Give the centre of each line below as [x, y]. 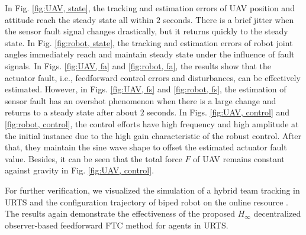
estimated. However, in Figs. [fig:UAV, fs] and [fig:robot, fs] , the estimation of [146, 89]
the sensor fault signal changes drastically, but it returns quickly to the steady [146, 31]
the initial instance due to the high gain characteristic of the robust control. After [153, 135]
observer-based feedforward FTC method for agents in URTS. [117, 225]
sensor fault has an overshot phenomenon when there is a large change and [141, 100]
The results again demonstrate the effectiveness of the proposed [120, 213]
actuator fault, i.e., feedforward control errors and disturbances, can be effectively [153, 77]
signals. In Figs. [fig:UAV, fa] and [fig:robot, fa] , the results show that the [138, 65]
